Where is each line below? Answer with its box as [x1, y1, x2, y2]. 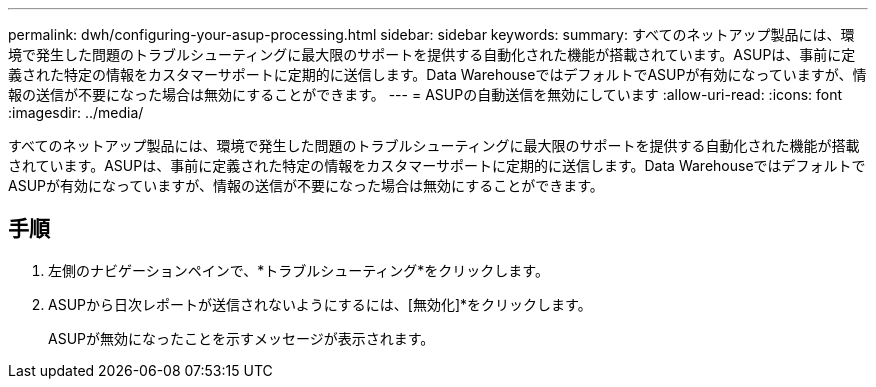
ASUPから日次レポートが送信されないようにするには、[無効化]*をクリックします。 [48, 295, 592, 313]
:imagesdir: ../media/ [8, 104, 144, 121]
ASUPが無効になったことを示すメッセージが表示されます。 [48, 329, 435, 347]
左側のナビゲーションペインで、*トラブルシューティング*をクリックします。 [48, 261, 549, 279]
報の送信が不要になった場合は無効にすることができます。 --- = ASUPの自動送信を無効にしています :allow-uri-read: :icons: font [8, 86, 843, 103]
